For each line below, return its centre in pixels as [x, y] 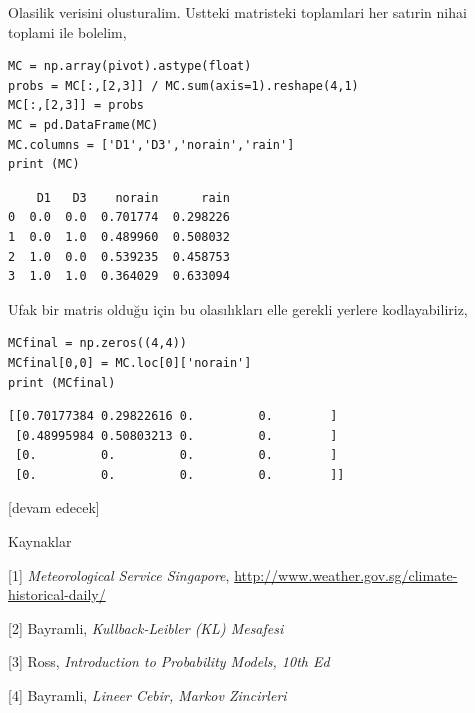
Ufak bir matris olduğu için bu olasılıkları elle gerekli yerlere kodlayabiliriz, [238, 308]
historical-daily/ [57, 594]
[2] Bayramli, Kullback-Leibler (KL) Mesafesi [146, 627]
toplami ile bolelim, [67, 31]
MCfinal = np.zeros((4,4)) [97, 343]
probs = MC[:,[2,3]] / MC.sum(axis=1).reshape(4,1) [183, 85]
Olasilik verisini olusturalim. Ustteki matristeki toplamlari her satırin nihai [237, 12]
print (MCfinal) [62, 382]
